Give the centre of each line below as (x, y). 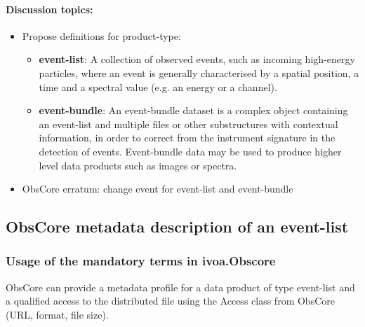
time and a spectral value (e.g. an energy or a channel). (158, 86)
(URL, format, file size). (57, 314)
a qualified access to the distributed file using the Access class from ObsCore (170, 301)
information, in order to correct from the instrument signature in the (187, 138)
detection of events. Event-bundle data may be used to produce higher (190, 151)
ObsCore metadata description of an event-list (177, 227)
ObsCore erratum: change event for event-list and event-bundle (158, 189)
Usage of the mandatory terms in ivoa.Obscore (141, 261)
